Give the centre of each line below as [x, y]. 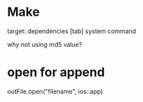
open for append [56, 72]
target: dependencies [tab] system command [72, 31]
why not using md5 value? [45, 44]
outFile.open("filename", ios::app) [55, 91]
